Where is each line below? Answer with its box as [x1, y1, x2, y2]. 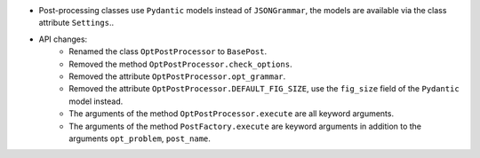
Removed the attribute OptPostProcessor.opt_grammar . [68, 71, 286, 82]
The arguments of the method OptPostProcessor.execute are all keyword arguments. [68, 108, 395, 119]
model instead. [68, 96, 124, 107]
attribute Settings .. [38, 18, 115, 28]
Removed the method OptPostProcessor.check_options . [68, 59, 292, 69]
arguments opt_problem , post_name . [68, 133, 211, 144]
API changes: [38, 34, 88, 44]
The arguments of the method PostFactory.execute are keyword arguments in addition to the [68, 121, 422, 131]
